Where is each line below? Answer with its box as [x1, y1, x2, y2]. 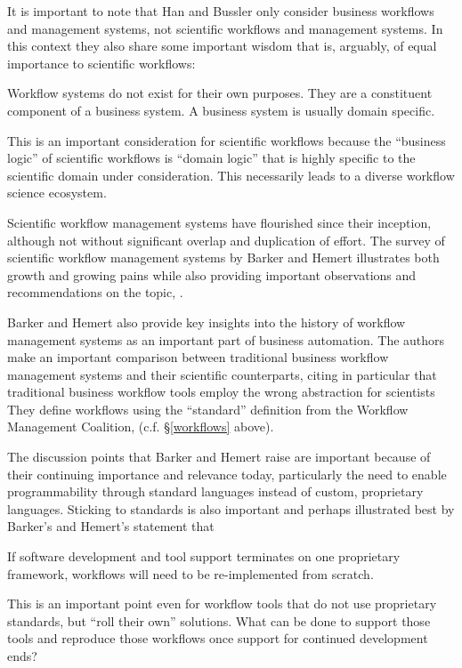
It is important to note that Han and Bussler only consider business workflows [7, 2, 434, 20]
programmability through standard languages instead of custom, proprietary [7, 482, 424, 501]
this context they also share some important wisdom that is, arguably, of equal [7, 36, 437, 55]
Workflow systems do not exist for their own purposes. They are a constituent [7, 84, 433, 102]
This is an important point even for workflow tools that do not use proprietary [7, 594, 437, 613]
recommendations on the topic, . [7, 283, 183, 302]
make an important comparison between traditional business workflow [7, 348, 389, 366]
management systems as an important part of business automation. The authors [7, 330, 445, 349]
